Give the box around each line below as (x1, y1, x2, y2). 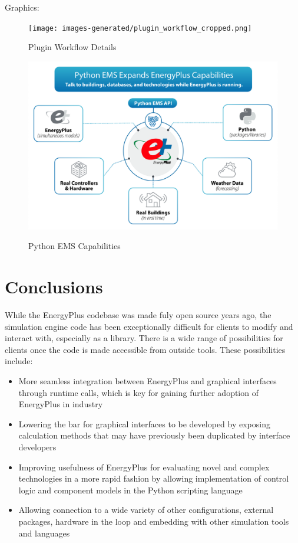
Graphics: (5, 1, 39, 13)
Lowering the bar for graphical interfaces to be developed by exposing (18, 417, 270, 430)
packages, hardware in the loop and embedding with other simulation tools (18, 515, 289, 527)
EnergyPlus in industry (18, 398, 103, 410)
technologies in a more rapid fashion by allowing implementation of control (18, 472, 289, 485)
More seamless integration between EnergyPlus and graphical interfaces (18, 375, 277, 387)
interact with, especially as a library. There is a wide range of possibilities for (5, 332, 283, 344)
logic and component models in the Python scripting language (18, 483, 243, 496)
